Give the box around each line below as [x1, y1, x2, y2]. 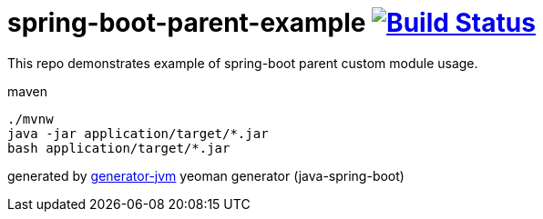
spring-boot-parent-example [7, 7, 366, 38]
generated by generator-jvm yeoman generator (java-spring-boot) [7, 167, 405, 184]
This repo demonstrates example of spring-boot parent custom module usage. [7, 55, 478, 71]
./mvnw [7, 111, 54, 126]
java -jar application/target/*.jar [7, 125, 269, 141]
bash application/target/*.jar [7, 140, 231, 155]
